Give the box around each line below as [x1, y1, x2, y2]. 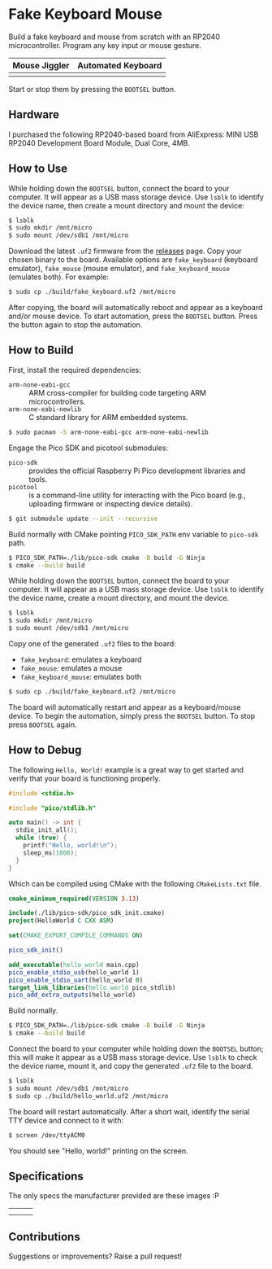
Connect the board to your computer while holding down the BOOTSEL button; [8, 1044, 264, 1054]
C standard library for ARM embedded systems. [28, 412, 188, 422]
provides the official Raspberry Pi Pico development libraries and [28, 466, 246, 475]
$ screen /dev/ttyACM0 [8, 1131, 85, 1140]
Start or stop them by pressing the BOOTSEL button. [8, 84, 176, 94]
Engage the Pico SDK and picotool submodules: [8, 443, 169, 453]
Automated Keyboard [76, 59, 162, 71]
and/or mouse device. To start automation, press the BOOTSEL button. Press [8, 311, 258, 322]
